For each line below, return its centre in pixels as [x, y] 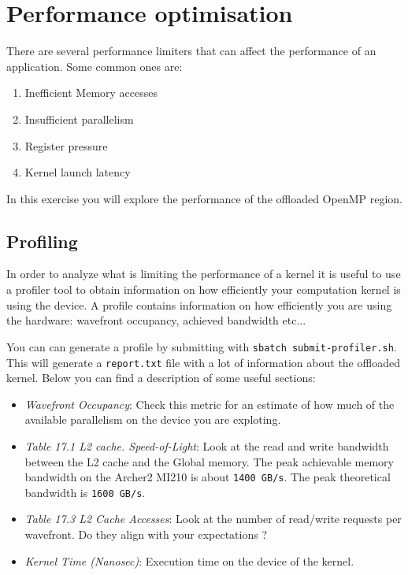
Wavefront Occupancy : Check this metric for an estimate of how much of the [210, 404]
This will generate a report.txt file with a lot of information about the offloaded [203, 362]
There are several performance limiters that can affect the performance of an [191, 51]
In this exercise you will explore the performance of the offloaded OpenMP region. [204, 198]
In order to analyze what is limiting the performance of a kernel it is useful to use [204, 274]
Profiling [42, 241]
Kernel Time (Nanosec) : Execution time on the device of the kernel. [189, 560]
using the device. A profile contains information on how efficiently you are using [199, 304]
